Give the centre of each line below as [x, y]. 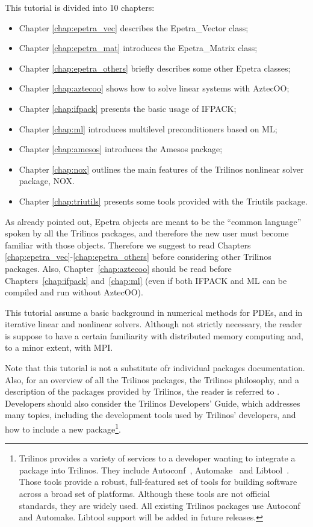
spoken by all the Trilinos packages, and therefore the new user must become [147, 233]
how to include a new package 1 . [63, 428]
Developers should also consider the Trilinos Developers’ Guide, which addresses [153, 403]
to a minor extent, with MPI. [59, 347]
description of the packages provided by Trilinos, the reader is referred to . [142, 391]
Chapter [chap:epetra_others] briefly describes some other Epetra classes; [155, 68]
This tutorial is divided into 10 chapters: [80, 7]
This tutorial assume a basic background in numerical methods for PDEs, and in [154, 312]
